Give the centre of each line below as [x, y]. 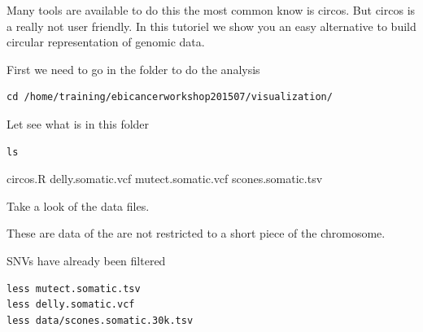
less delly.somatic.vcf [71, 305]
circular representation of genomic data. [106, 42]
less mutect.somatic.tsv [74, 288]
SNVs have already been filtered [86, 260]
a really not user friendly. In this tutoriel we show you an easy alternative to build [211, 26]
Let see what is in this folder [78, 123]
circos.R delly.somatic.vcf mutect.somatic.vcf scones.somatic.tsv [165, 179]
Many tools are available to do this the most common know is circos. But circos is [211, 10]
